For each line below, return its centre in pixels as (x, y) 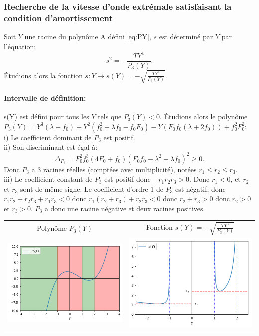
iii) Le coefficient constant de (48, 179)
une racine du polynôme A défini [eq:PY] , (88, 37)
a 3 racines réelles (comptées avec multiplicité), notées (114, 169)
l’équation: (20, 46)
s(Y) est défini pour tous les (47, 117)
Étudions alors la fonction (43, 75)
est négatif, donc (200, 188)
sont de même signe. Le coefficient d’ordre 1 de (92, 188)
